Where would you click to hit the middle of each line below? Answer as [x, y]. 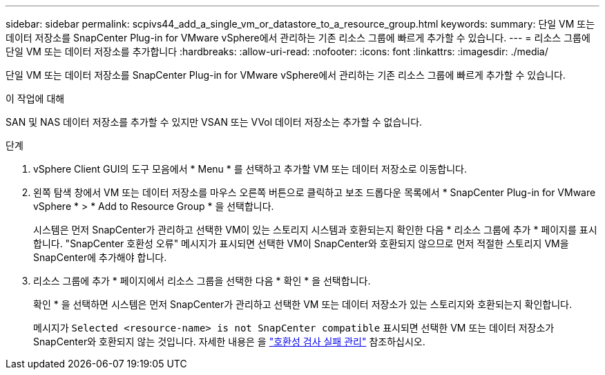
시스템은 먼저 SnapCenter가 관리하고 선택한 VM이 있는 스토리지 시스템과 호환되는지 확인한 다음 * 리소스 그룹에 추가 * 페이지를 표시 [315, 230]
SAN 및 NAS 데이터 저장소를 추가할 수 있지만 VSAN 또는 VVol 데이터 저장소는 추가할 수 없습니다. [214, 122]
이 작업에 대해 [35, 98]
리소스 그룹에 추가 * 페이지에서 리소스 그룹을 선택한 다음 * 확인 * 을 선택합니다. [202, 281]
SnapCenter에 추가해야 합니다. [100, 257]
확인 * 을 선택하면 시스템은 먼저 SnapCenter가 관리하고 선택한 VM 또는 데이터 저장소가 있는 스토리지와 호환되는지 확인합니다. [302, 304]
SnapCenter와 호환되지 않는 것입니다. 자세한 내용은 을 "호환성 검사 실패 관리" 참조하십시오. [229, 342]
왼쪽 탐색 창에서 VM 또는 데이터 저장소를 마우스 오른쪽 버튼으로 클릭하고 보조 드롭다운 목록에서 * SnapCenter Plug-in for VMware [315, 192]
